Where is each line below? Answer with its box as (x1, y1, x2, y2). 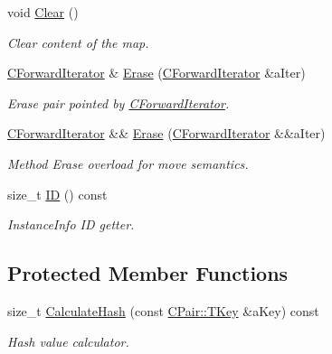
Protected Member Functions (7, 259, 289, 287)
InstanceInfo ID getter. (7, 215, 135, 234)
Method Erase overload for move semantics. (7, 154, 249, 172)
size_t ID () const (7, 184, 108, 203)
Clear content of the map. (7, 33, 149, 51)
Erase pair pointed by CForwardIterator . (7, 93, 230, 112)
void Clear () (7, 3, 79, 21)
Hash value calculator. (7, 331, 129, 350)
